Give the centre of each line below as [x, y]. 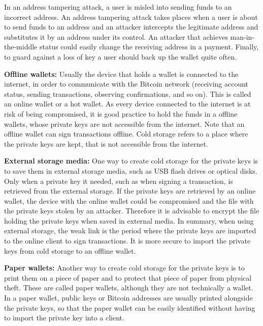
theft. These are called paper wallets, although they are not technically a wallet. [129, 288]
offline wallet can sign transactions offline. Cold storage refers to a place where [126, 134]
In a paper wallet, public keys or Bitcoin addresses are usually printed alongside [128, 298]
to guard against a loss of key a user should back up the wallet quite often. [121, 56]
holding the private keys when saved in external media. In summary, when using [129, 220]
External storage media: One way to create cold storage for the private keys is [131, 161]
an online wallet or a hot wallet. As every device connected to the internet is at [127, 104]
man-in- [242, 36]
